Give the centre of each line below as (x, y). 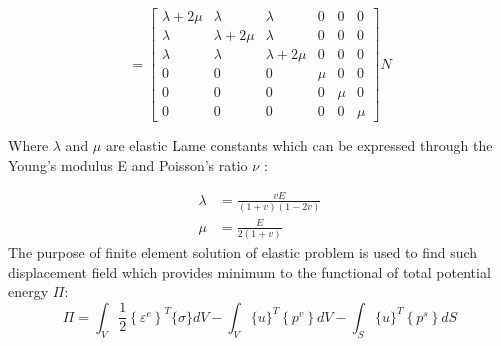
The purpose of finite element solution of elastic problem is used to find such (243, 252)
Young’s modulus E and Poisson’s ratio (128, 164)
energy (28, 291)
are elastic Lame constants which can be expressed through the (299, 145)
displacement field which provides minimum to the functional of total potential (249, 271)
